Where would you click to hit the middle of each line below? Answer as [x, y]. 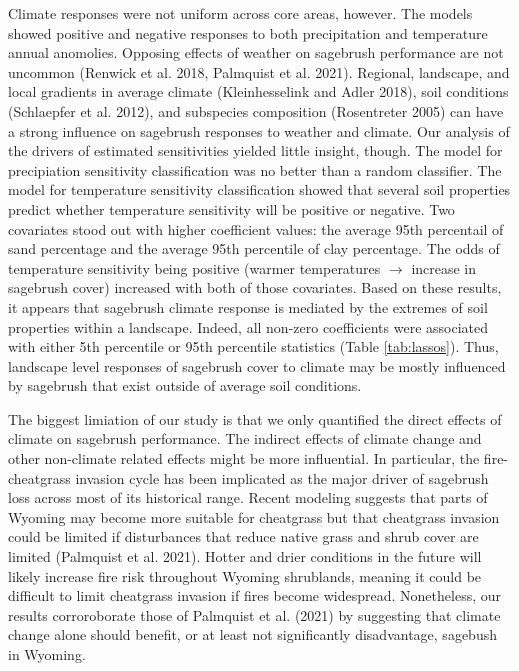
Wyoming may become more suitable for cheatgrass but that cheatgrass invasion [254, 516]
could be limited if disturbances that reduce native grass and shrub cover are [243, 536]
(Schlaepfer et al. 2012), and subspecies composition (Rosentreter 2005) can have [256, 110]
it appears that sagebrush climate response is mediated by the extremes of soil [248, 306]
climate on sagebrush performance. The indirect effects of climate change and [245, 438]
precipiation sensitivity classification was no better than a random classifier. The [255, 169]
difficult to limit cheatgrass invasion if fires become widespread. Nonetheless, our [254, 595]
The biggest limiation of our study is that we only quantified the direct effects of [255, 418]
